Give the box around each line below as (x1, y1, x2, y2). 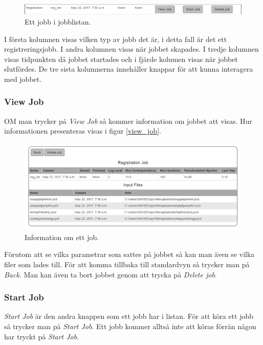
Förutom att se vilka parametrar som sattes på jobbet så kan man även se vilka (4, 249, 255, 260)
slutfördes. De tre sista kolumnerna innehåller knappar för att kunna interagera (4, 63, 253, 74)
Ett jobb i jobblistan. (25, 16, 91, 27)
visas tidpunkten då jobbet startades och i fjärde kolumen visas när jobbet (4, 53, 238, 64)
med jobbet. (4, 73, 42, 84)
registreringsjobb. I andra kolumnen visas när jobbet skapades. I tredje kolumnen (4, 44, 259, 54)
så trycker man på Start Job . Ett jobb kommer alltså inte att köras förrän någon (4, 321, 256, 332)
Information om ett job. (25, 231, 99, 242)
